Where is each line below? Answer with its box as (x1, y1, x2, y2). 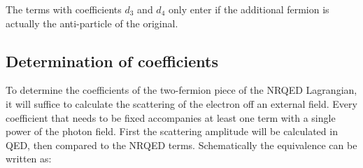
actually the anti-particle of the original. (6, 15, 178, 30)
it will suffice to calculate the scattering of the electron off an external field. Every (6, 96, 357, 111)
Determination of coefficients (6, 50, 218, 71)
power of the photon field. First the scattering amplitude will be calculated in (6, 124, 338, 139)
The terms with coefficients (6, 2, 122, 16)
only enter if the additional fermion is (168, 2, 329, 16)
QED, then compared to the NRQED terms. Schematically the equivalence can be (6, 137, 357, 152)
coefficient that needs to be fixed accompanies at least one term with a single (6, 110, 336, 125)
